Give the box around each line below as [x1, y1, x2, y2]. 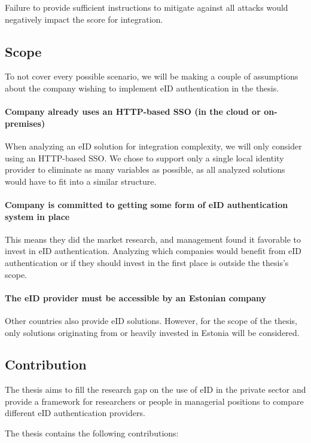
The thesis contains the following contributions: [5, 427, 179, 439]
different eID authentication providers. [5, 407, 145, 419]
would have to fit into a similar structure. [5, 175, 157, 187]
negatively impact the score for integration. [5, 13, 163, 25]
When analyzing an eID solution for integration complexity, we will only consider [5, 139, 302, 152]
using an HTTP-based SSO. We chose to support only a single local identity [5, 151, 284, 164]
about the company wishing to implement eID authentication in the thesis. [5, 81, 279, 94]
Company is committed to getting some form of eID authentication [5, 198, 288, 210]
